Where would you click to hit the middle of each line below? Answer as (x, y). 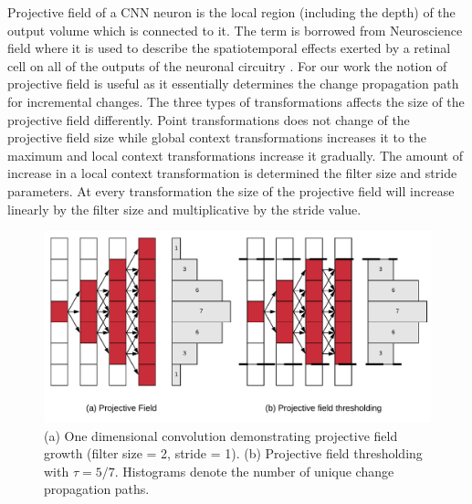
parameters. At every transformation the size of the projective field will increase (231, 190)
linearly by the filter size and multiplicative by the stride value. (184, 209)
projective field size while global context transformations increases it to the (217, 137)
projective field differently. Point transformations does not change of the (209, 119)
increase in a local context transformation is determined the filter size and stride (232, 173)
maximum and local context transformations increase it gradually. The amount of (235, 155)
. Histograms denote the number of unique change (254, 471)
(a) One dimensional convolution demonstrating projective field (221, 435)
